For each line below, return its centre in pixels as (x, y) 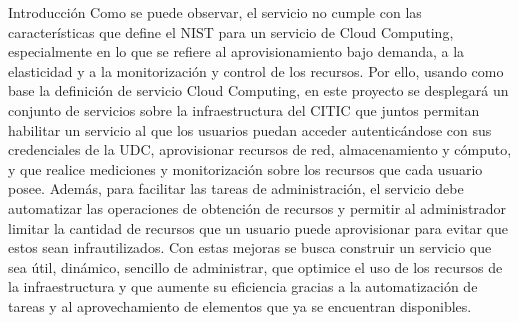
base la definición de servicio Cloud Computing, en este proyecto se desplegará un (258, 90)
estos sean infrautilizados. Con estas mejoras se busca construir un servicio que (250, 247)
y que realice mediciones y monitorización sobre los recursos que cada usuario (245, 168)
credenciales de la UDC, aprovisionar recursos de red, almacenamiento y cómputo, (260, 149)
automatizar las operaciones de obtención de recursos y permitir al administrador (257, 207)
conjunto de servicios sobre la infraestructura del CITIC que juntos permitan (244, 109)
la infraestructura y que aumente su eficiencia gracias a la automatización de (243, 286)
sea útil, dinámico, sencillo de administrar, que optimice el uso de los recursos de (255, 266)
